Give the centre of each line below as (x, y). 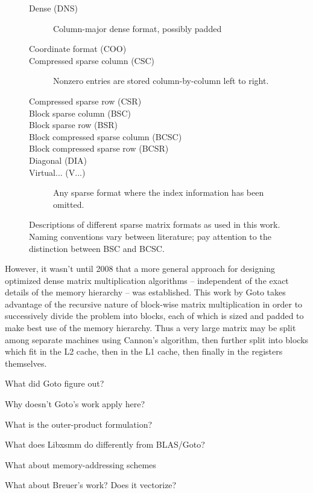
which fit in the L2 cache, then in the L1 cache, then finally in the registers (144, 351)
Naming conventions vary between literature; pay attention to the (150, 236)
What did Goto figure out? (55, 383)
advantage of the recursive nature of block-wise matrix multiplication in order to (154, 304)
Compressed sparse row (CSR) (85, 101)
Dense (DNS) (53, 8)
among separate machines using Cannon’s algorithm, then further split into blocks (157, 339)
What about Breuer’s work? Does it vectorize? (91, 485)
